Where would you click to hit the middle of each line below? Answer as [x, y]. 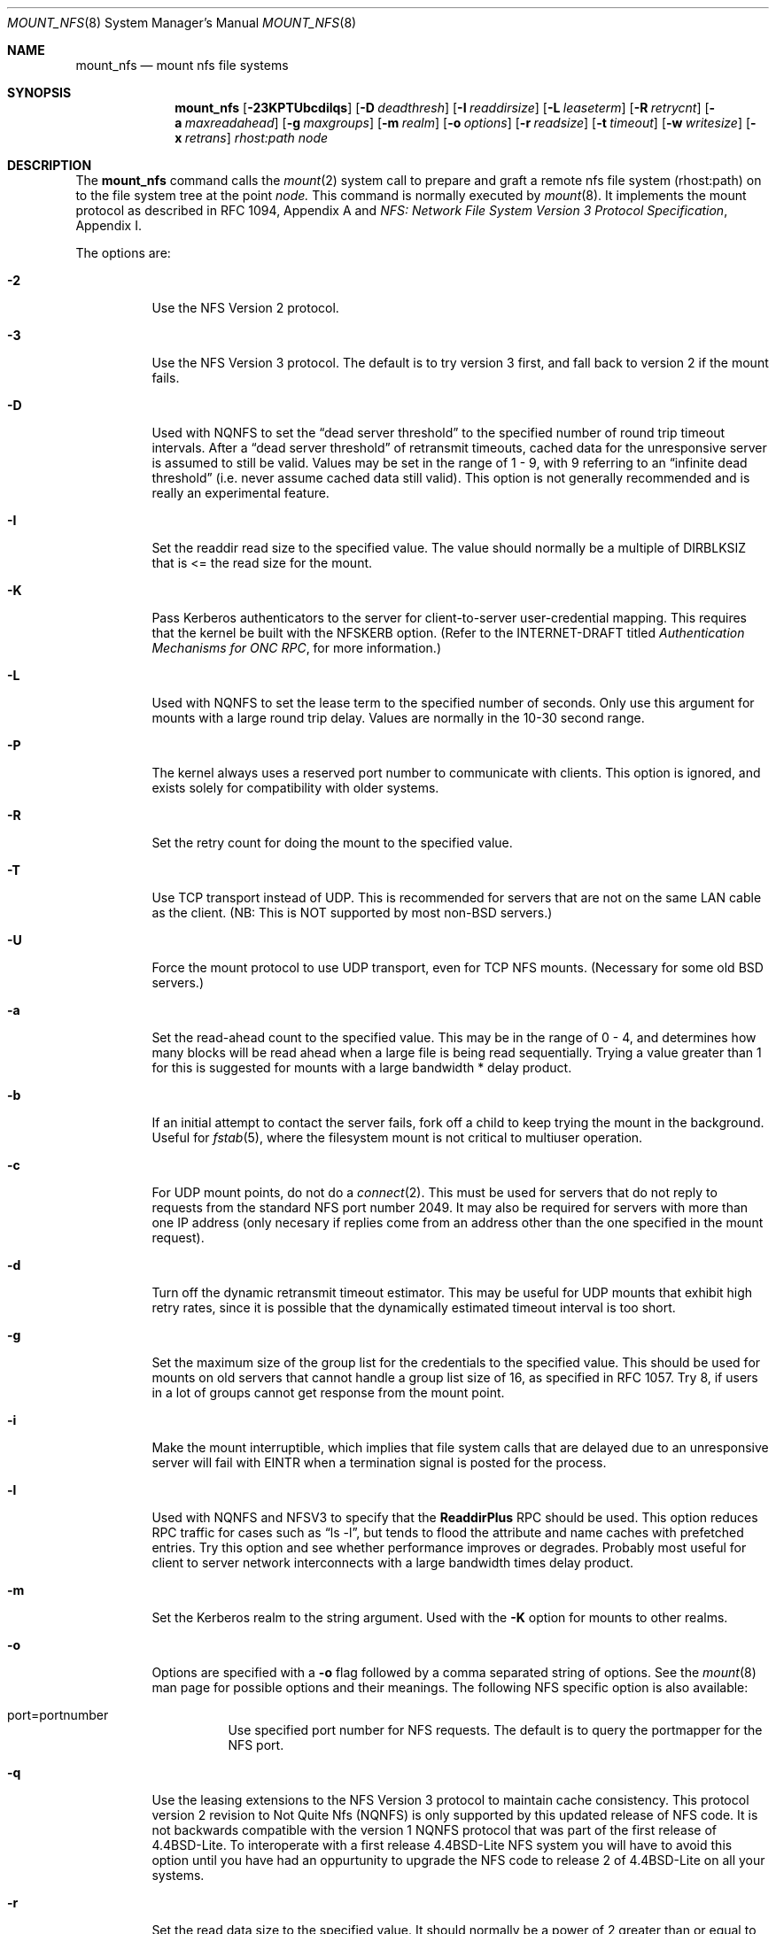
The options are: [123, 253]
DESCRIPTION [50, 165]
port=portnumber [58, 1715]
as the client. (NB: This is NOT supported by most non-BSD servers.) [352, 913]
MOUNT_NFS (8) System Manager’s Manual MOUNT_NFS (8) [182, 23]
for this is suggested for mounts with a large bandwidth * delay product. [362, 1068]
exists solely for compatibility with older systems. [295, 788]
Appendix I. [109, 225]
